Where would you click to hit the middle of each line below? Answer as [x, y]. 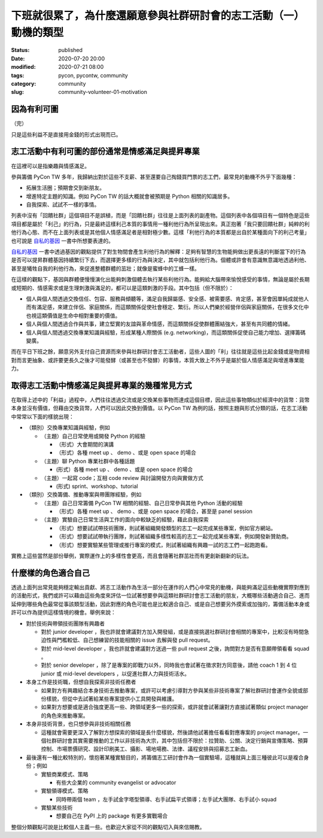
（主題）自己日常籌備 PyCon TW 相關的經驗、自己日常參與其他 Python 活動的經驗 [142, 503]
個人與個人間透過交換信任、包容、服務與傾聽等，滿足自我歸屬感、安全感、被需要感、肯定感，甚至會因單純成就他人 [167, 299]
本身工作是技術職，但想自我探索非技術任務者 [81, 682]
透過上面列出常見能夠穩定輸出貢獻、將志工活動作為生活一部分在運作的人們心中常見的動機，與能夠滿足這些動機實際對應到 [160, 587]
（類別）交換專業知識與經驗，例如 [68, 427]
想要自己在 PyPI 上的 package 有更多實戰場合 [112, 816]
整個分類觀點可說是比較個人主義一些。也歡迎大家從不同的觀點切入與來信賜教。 [108, 827]
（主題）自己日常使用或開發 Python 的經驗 [93, 436]
